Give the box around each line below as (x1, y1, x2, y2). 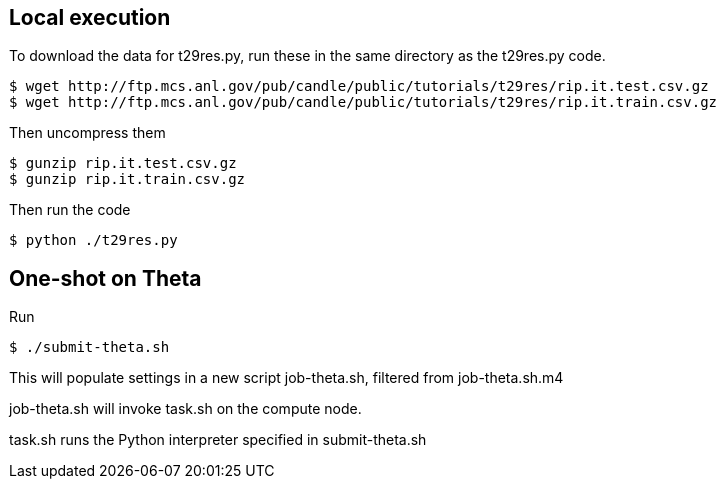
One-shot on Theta (9, 265, 202, 291)
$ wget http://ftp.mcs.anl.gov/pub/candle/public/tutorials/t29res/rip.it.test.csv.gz (9, 78, 709, 95)
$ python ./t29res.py (9, 232, 178, 249)
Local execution (9, 5, 171, 30)
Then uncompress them (9, 124, 166, 142)
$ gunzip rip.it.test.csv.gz (9, 155, 237, 172)
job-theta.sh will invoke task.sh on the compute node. (9, 400, 362, 418)
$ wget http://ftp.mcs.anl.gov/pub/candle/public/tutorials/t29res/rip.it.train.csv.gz (9, 94, 718, 111)
